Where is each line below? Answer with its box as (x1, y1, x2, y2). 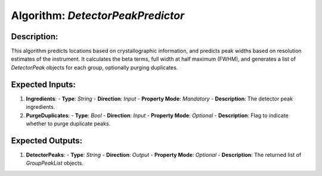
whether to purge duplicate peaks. (26, 120, 111, 127)
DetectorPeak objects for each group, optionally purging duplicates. (11, 64, 178, 71)
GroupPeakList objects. (26, 159, 83, 166)
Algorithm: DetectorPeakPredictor (11, 9, 185, 22)
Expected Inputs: (11, 79, 76, 89)
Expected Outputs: (11, 136, 83, 146)
